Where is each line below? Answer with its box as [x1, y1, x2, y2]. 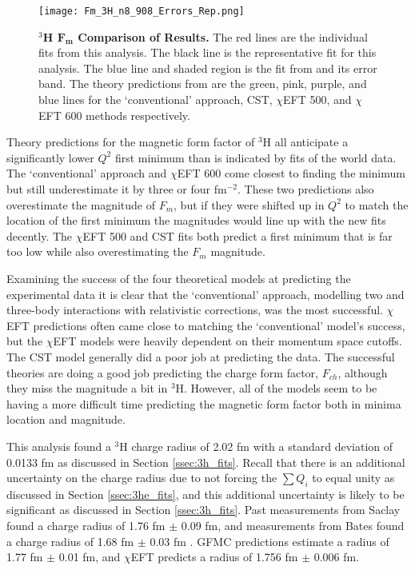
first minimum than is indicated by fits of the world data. [114, 149, 397, 165]
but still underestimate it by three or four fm [6, 181, 227, 197]
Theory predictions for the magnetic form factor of [6, 134, 255, 150]
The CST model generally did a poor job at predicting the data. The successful [6, 348, 395, 365]
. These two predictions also [237, 181, 374, 197]
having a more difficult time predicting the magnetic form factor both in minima [6, 395, 401, 412]
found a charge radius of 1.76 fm [6, 517, 166, 534]
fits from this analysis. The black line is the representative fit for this [38, 44, 377, 61]
